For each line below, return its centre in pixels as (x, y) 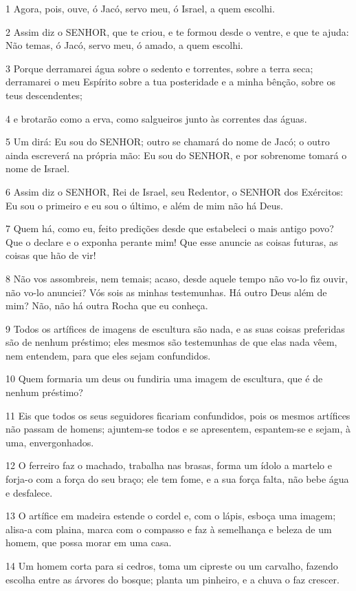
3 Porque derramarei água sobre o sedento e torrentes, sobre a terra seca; (159, 68)
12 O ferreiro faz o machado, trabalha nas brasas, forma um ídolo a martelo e (169, 465)
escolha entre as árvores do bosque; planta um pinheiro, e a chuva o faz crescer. (173, 579)
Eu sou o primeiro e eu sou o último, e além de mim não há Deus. (144, 205)
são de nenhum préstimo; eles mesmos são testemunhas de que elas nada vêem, (171, 342)
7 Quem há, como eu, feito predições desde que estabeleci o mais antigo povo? (170, 228)
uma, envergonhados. (50, 442)
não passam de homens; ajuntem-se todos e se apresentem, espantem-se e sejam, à (178, 429)
